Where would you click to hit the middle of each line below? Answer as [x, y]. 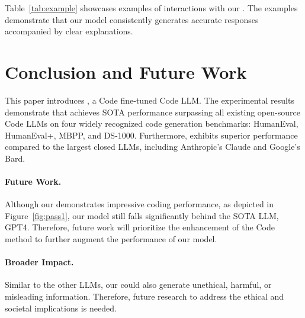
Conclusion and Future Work [126, 71]
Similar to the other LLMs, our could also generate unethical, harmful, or [138, 285]
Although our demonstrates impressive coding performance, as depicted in [139, 204]
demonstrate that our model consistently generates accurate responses [132, 19]
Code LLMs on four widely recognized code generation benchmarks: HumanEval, [152, 123]
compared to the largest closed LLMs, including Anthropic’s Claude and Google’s [152, 147]
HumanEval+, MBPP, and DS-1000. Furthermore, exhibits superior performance [151, 135]
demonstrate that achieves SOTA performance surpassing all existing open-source [152, 112]
